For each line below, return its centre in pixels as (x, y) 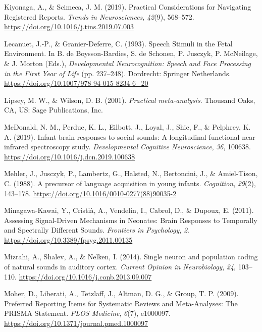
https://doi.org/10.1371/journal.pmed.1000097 (76, 323)
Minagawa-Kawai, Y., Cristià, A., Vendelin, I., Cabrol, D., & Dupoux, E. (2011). (129, 210)
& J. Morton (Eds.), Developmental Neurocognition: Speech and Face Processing (127, 63)
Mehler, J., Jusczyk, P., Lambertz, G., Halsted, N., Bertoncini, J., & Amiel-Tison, (131, 173)
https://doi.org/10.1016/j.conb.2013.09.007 (85, 276)
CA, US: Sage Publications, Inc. (54, 110)
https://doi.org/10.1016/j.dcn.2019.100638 (70, 156)
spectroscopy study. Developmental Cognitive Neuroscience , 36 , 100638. (141, 147)
